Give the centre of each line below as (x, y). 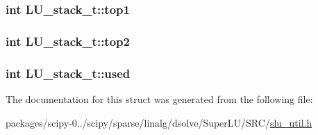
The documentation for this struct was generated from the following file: (159, 98)
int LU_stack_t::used (68, 73)
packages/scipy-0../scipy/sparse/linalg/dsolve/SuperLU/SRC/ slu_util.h (159, 122)
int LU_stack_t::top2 (68, 41)
